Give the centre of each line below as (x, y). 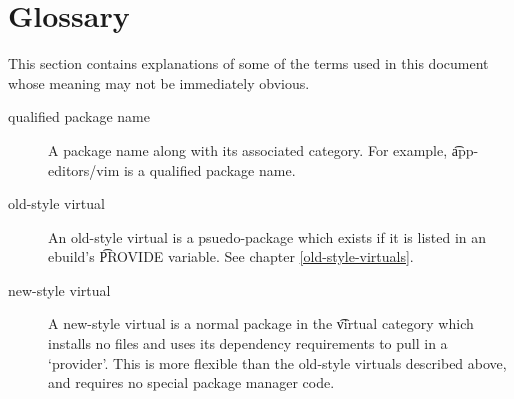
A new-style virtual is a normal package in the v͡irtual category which (261, 323)
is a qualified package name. (209, 169)
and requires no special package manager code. (191, 382)
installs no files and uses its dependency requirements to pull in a (248, 343)
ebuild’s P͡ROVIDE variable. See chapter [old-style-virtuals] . (231, 256)
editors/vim (84, 169)
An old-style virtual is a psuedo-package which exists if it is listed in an (267, 236)
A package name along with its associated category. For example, (248, 149)
